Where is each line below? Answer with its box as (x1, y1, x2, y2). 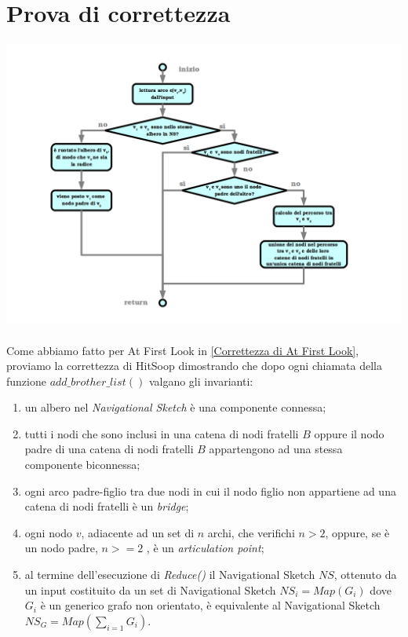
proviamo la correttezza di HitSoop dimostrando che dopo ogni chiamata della (6, 357, 382, 374)
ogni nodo (24, 524, 73, 540)
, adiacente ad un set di (81, 524, 195, 540)
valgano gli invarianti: (148, 372, 253, 389)
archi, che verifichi (207, 524, 295, 540)
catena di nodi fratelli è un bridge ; (24, 498, 189, 514)
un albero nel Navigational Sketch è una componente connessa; (24, 399, 326, 416)
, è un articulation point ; (146, 540, 264, 556)
